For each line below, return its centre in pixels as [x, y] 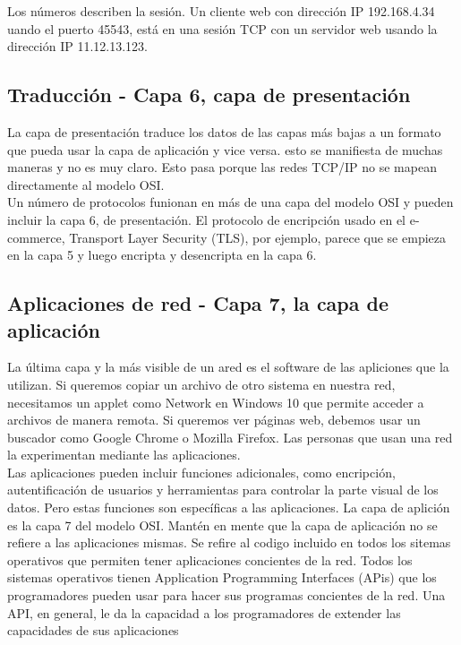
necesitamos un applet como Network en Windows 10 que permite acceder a [216, 402]
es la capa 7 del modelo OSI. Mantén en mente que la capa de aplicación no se [222, 525]
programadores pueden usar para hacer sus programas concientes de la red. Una [226, 595]
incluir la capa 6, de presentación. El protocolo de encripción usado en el [207, 219]
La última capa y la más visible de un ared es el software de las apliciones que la [228, 367]
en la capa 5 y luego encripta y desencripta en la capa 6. [162, 255]
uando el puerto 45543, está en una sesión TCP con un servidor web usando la [222, 28]
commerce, [36, 237]
